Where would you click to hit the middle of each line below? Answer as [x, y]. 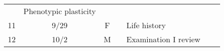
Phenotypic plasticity [60, 11]
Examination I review [163, 39]
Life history [146, 25]
